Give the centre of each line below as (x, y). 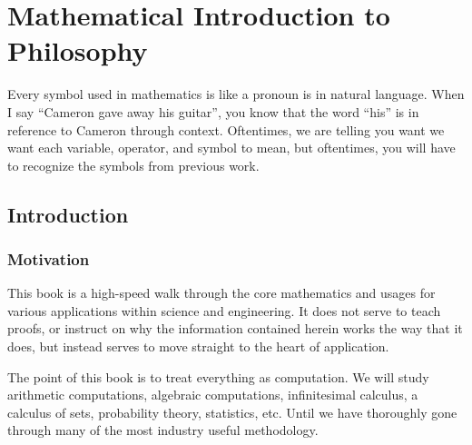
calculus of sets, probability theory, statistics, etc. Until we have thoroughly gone (232, 412)
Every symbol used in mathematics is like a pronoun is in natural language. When (236, 94)
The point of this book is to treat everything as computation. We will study (218, 376)
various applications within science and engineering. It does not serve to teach (224, 310)
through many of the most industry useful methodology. (163, 430)
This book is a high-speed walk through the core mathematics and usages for (221, 293)
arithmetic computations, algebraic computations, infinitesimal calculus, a (213, 395)
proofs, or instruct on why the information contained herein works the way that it (235, 328)
